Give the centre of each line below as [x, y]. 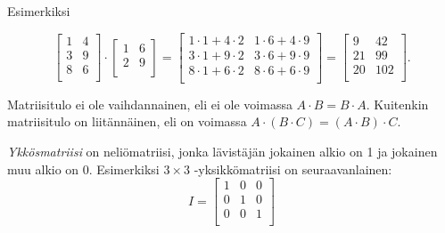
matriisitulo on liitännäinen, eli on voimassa [127, 121]
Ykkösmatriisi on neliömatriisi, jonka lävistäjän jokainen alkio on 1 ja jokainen [222, 151]
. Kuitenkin [397, 104]
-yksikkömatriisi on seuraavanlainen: [293, 169]
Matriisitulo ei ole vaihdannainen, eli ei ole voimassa [150, 104]
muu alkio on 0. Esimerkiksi [83, 169]
